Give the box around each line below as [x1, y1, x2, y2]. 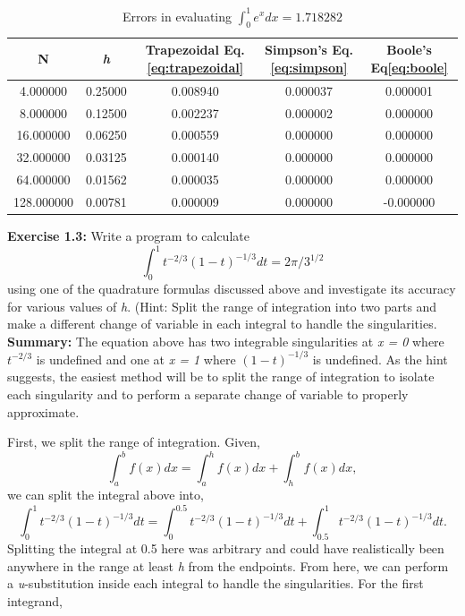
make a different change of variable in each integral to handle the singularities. [7, 314, 437, 333]
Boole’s [386, 40, 432, 59]
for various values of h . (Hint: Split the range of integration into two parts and [7, 296, 437, 315]
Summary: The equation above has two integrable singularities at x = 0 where [7, 331, 444, 350]
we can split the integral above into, [7, 485, 204, 504]
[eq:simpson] [270, 57, 348, 76]
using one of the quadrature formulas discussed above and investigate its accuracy [7, 278, 456, 297]
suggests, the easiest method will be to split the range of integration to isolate [7, 367, 435, 386]
